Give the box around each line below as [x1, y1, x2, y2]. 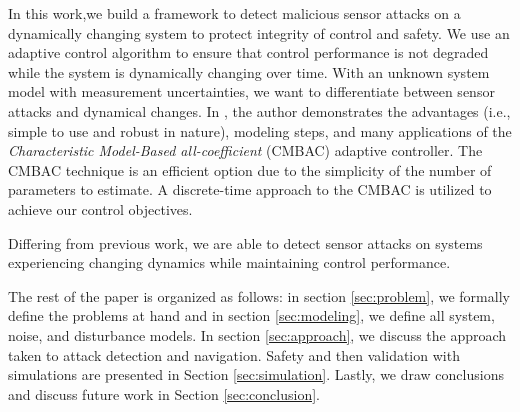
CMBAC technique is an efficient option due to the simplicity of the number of [8, 159, 492, 180]
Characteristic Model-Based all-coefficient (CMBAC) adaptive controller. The [8, 140, 483, 161]
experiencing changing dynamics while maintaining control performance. [8, 252, 451, 273]
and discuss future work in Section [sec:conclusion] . [8, 383, 321, 404]
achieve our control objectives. [8, 198, 193, 219]
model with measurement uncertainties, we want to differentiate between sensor [8, 81, 495, 102]
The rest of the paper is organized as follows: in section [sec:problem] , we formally [8, 285, 510, 306]
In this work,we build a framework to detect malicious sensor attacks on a [8, 3, 461, 23]
